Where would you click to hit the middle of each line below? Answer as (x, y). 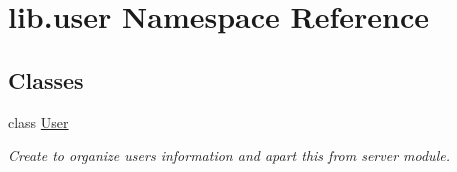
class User (38, 121)
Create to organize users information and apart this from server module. (229, 155)
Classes (46, 79)
